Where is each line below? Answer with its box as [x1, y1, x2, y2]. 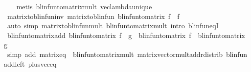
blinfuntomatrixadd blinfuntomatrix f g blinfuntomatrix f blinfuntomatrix [7, 30, 245, 40]
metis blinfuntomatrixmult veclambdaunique [16, 1, 152, 11]
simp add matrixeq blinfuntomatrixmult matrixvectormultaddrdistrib [7, 49, 223, 59]
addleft [4, 58, 25, 69]
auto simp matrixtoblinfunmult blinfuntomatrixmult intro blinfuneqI [7, 20, 219, 31]
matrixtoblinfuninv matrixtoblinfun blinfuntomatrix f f [7, 11, 180, 21]
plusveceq [28, 58, 57, 69]
